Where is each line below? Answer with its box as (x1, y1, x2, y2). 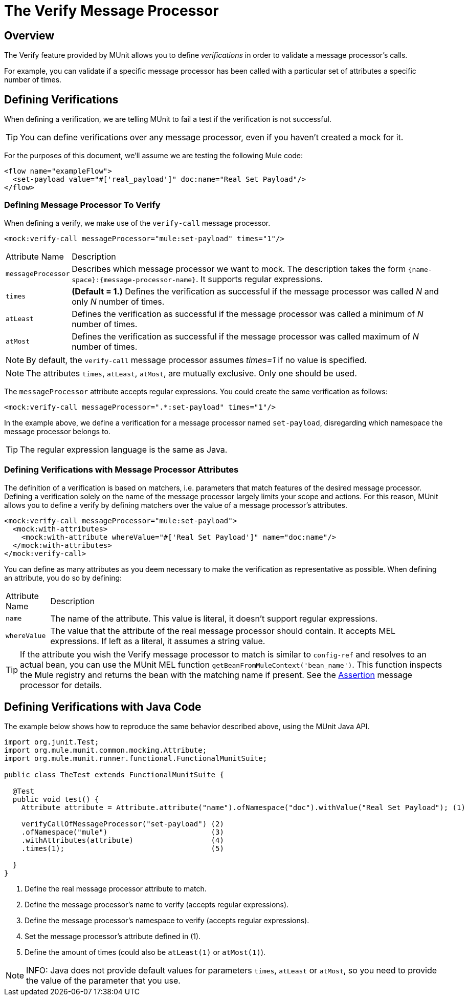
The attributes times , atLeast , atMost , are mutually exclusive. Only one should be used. (26, 368, 357, 378)
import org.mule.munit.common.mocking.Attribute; (4, 746, 207, 755)
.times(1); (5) (21, 844, 224, 853)
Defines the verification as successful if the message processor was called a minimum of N (72, 308, 424, 319)
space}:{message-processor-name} (72, 275, 196, 284)
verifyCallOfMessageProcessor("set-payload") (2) (21, 820, 224, 828)
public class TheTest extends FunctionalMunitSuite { (4, 771, 224, 779)
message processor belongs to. (4, 427, 110, 436)
